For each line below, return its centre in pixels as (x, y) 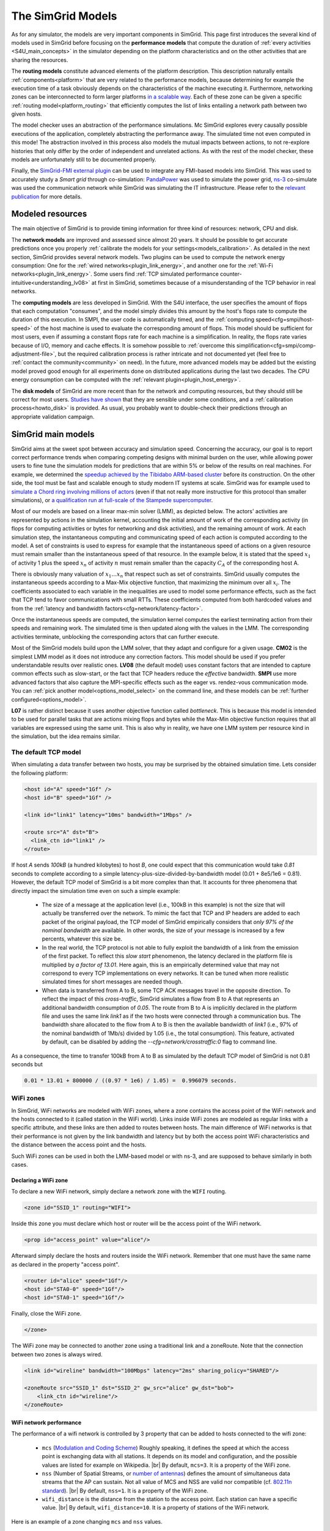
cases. (20, 1164)
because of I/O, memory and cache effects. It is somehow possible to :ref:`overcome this (123, 345)
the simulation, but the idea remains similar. (66, 736)
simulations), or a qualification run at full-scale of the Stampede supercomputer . (112, 500)
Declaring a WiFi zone (40, 1180)
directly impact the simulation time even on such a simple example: (96, 890)
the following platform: (40, 773)
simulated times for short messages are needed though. (112, 982)
